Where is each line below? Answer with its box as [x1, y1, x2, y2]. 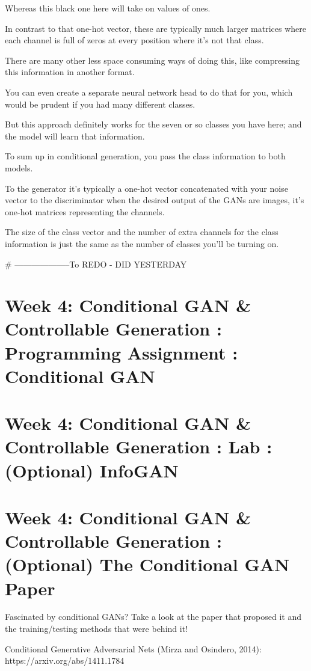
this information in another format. [5, 66, 135, 78]
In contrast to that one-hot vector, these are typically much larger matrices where [5, 22, 306, 34]
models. [5, 161, 33, 174]
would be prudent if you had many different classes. [5, 97, 196, 110]
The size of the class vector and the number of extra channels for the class [5, 225, 279, 238]
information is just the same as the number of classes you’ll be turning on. [5, 237, 279, 250]
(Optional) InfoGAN [5, 458, 179, 482]
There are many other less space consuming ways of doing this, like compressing [5, 54, 300, 66]
